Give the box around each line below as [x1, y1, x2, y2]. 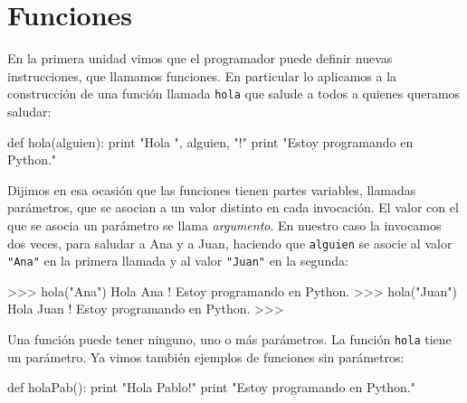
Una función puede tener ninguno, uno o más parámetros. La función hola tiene [7, 330, 452, 349]
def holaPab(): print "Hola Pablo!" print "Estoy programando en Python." [7, 378, 415, 397]
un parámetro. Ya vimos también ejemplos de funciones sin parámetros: [7, 347, 405, 366]
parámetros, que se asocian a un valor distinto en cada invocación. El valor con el [7, 198, 459, 217]
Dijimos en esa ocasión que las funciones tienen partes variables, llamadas [7, 180, 416, 199]
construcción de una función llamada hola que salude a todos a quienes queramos [7, 84, 461, 103]
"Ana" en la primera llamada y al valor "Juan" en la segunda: [7, 251, 348, 270]
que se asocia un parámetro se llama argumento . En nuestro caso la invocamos [7, 215, 442, 234]
